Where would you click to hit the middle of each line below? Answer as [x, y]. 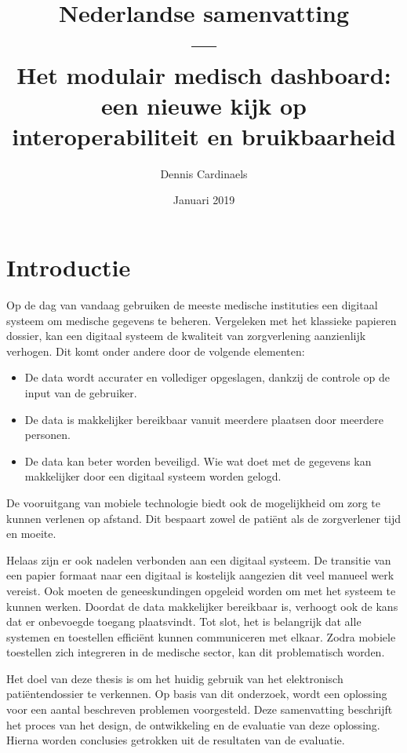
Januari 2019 [204, 200]
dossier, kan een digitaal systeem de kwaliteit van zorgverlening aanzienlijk [186, 336]
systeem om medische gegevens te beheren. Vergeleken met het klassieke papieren [202, 320]
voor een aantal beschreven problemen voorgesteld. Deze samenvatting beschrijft [200, 709]
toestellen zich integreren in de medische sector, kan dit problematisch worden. [196, 652]
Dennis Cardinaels [204, 173]
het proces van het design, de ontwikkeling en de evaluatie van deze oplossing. [193, 724]
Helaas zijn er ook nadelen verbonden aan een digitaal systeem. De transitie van [199, 559]
